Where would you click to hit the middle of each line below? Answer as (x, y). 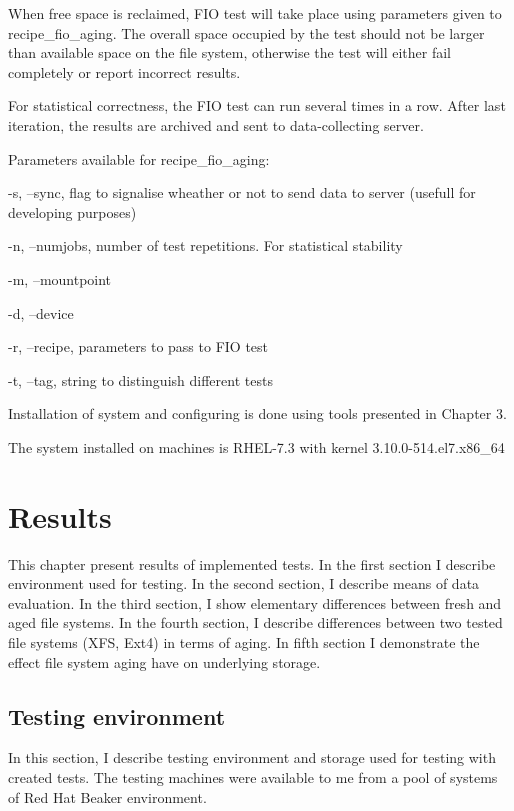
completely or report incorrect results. (124, 71)
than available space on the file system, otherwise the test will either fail (229, 52)
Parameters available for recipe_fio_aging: (139, 158)
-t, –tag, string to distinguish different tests (140, 379)
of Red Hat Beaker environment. (107, 796)
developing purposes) (72, 211)
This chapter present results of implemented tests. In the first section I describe (252, 563)
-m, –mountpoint (60, 278)
